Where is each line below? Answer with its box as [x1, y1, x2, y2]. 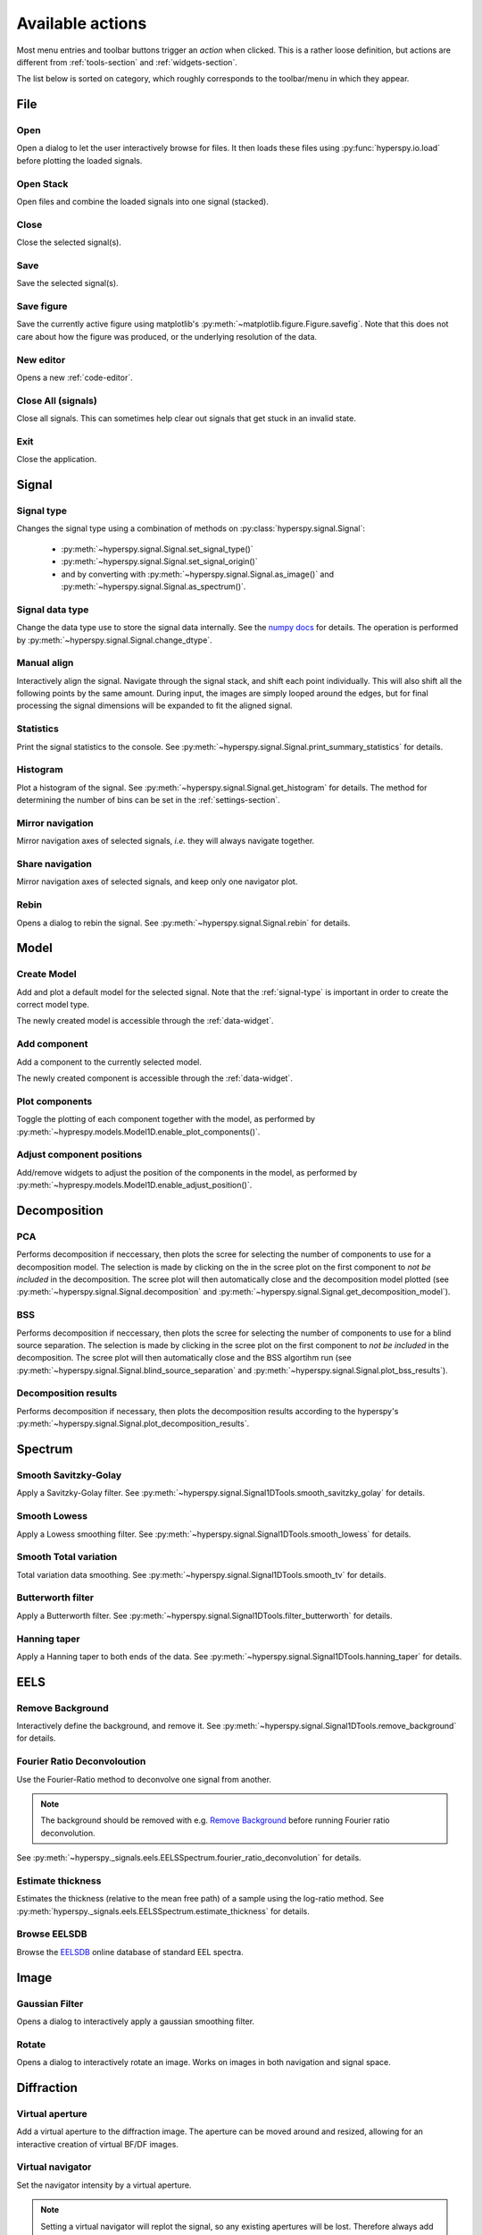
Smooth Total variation [16, 1551, 118, 1564]
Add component [16, 1038, 88, 1050]
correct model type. [16, 999, 89, 1010]
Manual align [16, 657, 74, 670]
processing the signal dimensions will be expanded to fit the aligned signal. [16, 700, 294, 711]
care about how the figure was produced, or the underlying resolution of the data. [16, 331, 317, 342]
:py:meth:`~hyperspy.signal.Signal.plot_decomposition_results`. [16, 1418, 250, 1430]
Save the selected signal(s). [16, 278, 120, 289]
